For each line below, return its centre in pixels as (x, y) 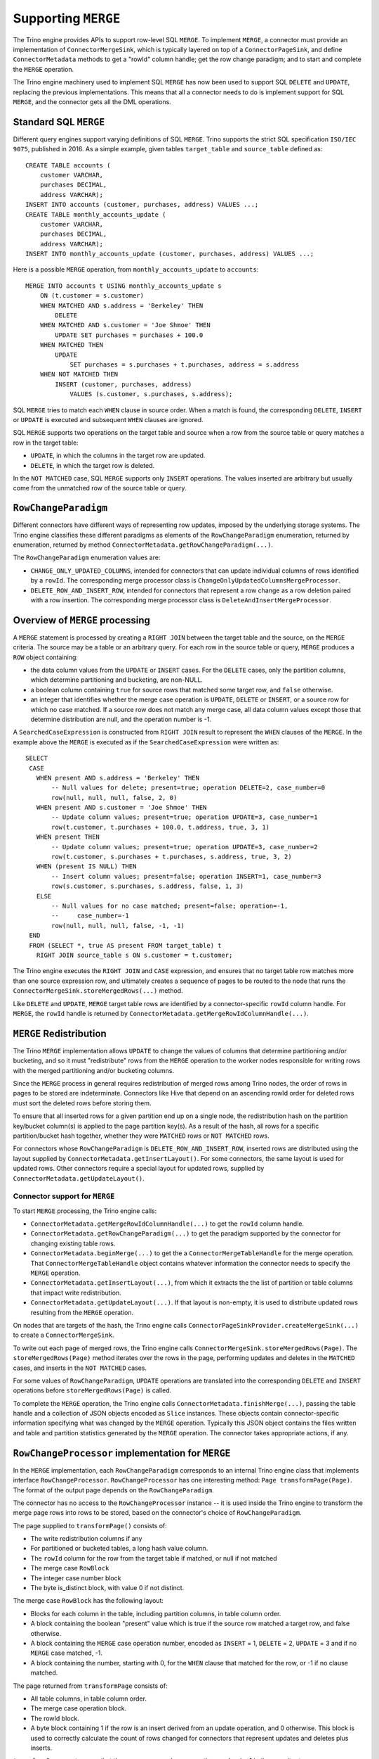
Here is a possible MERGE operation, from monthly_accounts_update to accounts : (136, 269)
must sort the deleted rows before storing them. (82, 1103)
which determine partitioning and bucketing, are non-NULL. (117, 680)
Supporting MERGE (67, 18)
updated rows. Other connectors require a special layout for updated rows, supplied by (139, 1169)
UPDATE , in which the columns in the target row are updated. (118, 456)
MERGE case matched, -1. (67, 1653)
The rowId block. (55, 1718)
